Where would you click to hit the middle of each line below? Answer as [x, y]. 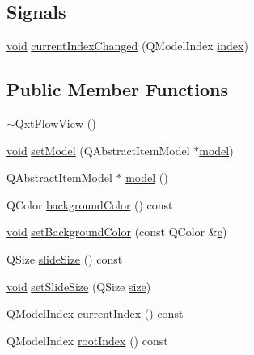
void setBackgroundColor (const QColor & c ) [117, 232]
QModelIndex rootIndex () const [87, 340]
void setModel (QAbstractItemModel [98, 150]
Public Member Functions [117, 89]
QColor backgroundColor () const [90, 204]
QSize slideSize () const [65, 258]
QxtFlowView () [55, 123]
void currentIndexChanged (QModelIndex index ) [127, 46]
